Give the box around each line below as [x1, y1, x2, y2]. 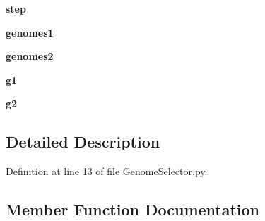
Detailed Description [6, 131, 160, 153]
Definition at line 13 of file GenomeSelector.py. [6, 164, 208, 179]
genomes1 [6, 25, 54, 40]
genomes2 [6, 49, 54, 64]
